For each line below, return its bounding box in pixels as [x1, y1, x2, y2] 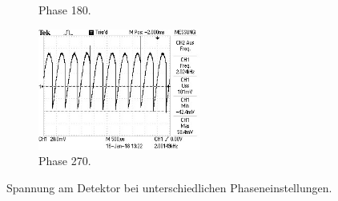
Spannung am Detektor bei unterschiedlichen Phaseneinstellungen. [6, 179, 332, 195]
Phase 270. [38, 152, 91, 169]
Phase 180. [38, 2, 91, 18]
